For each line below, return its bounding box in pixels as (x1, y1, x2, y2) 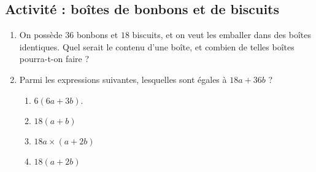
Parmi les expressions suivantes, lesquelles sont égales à (19, 72, 227, 85)
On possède (19, 28, 63, 41)
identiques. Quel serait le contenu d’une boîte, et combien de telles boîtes (19, 40, 295, 53)
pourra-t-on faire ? (19, 52, 90, 65)
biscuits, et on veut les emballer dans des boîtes (132, 28, 311, 41)
